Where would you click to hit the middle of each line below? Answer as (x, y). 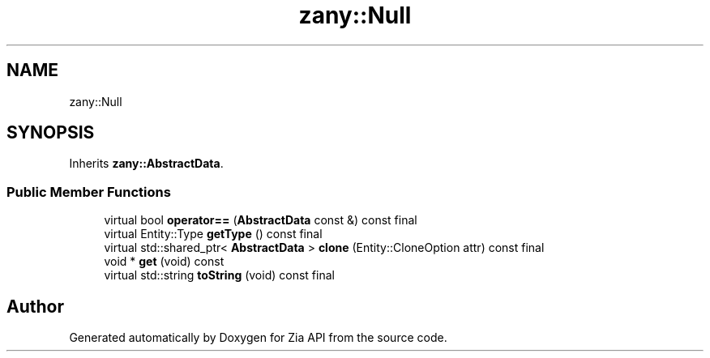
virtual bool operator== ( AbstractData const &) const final (261, 220)
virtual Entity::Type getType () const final (213, 234)
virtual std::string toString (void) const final (219, 275)
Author (35, 306)
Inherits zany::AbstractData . (146, 164)
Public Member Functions (89, 192)
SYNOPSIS (51, 133)
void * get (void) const (164, 262)
